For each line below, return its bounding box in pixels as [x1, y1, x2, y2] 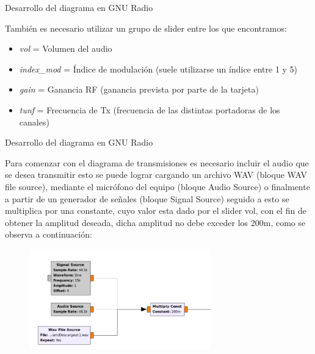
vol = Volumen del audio [19, 42, 112, 55]
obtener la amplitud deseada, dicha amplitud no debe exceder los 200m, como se [5, 216, 306, 228]
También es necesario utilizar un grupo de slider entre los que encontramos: [5, 21, 287, 34]
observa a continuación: [5, 228, 92, 241]
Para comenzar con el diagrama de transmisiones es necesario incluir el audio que [5, 156, 309, 169]
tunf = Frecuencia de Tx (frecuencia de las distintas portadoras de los [19, 103, 280, 116]
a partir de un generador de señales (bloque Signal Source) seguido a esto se [5, 192, 289, 205]
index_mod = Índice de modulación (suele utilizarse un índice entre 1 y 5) [19, 62, 298, 75]
